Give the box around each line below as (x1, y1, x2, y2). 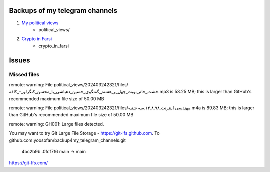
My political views (21, 20, 59, 26)
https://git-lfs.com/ (9, 160, 48, 166)
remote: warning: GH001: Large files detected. (9, 121, 104, 127)
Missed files (9, 71, 40, 78)
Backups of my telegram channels (9, 6, 118, 15)
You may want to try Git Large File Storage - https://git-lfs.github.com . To (9, 130, 160, 136)
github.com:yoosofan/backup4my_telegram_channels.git (9, 137, 126, 143)
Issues (9, 56, 30, 64)
